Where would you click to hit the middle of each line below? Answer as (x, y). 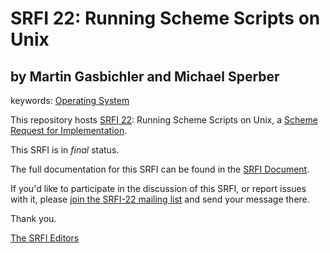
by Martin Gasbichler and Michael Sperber (145, 76)
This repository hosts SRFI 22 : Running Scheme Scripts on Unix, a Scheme (164, 120)
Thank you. (33, 218)
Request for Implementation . (69, 130)
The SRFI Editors (45, 238)
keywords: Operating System (70, 100)
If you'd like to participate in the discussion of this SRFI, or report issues (158, 188)
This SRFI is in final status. (65, 150)
